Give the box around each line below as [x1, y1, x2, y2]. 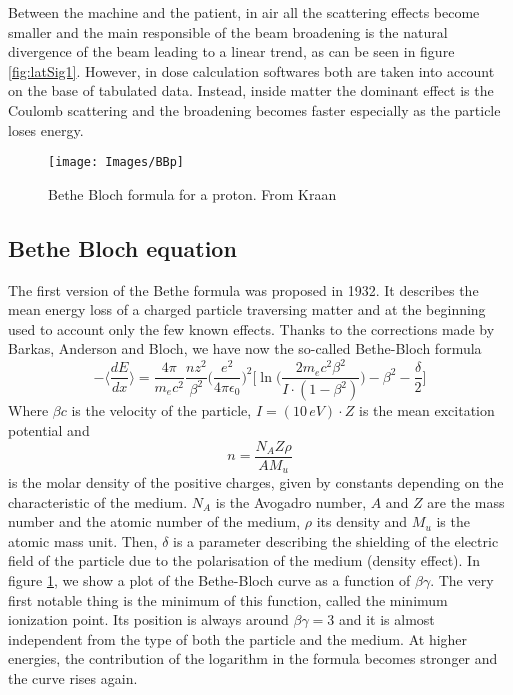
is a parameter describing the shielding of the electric [173, 530, 499, 551]
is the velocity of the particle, [71, 400, 252, 421]
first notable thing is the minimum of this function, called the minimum [8, 589, 448, 610]
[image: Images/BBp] [48, 155, 185, 170]
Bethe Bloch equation [8, 232, 237, 263]
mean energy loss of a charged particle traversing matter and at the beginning [8, 299, 486, 320]
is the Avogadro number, [215, 491, 367, 512]
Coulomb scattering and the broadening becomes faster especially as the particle [8, 99, 501, 120]
